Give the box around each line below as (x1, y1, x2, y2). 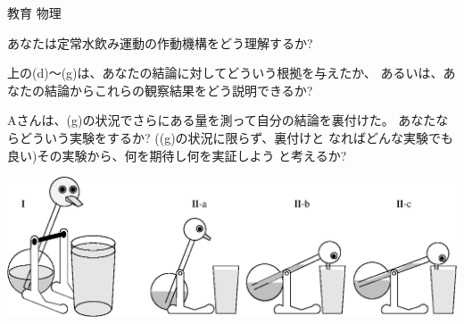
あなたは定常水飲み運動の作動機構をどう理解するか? (7, 33, 313, 52)
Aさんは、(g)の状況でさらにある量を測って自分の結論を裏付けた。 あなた (7, 111, 436, 129)
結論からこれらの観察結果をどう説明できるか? (44, 80, 313, 99)
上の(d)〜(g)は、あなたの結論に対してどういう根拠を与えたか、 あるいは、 (7, 63, 443, 82)
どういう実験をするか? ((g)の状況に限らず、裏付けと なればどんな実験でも (19, 128, 454, 146)
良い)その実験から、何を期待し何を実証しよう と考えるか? (7, 145, 347, 164)
